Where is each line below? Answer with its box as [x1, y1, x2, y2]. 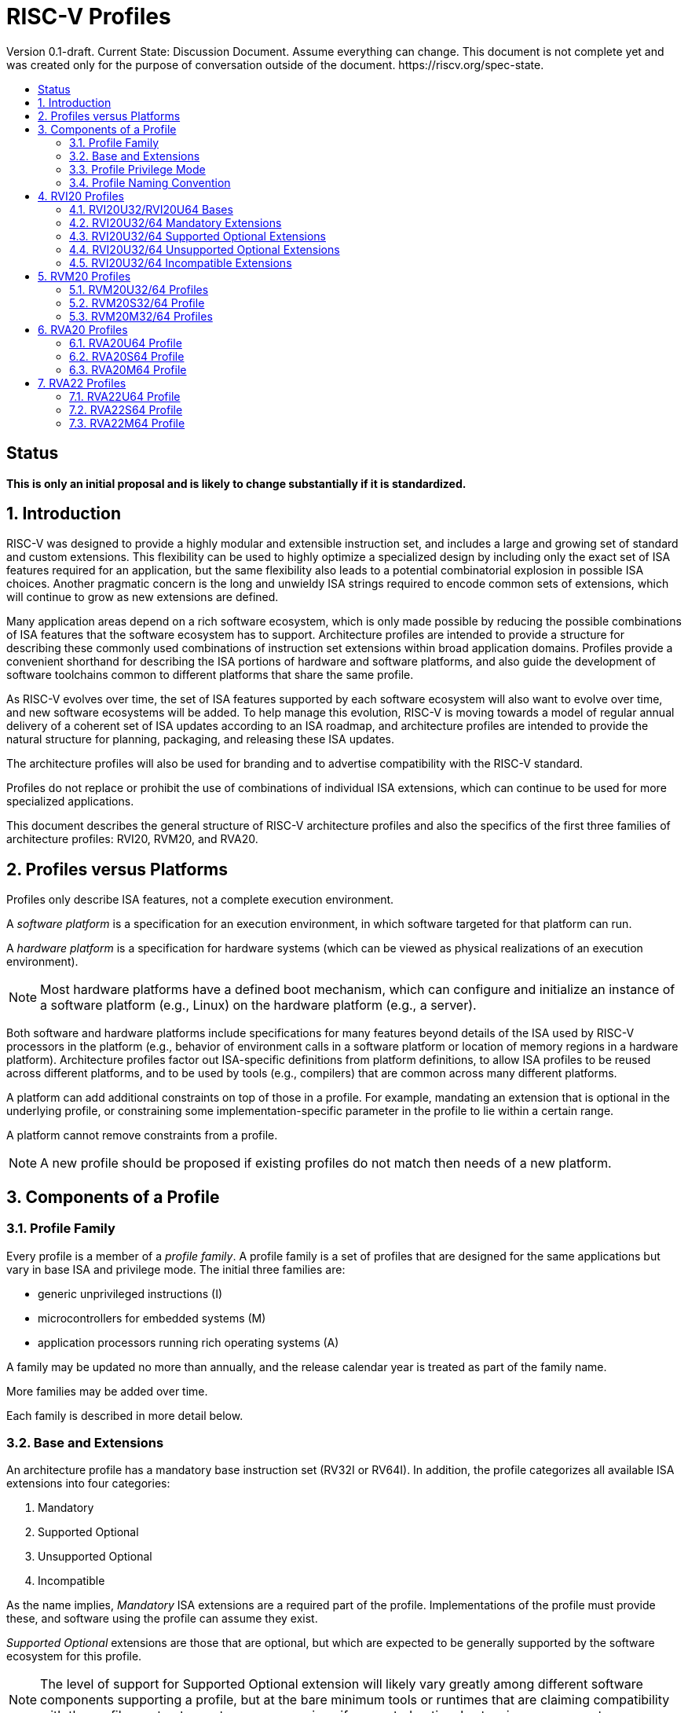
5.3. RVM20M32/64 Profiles [69, 309, 213, 323]
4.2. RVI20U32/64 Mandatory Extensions [69, 215, 282, 229]
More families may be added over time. [6, 1384, 208, 1398]
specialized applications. [6, 794, 134, 809]
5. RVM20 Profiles [38, 269, 131, 283]
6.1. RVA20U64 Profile [69, 336, 182, 350]
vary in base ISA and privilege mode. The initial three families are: [6, 1262, 346, 1276]
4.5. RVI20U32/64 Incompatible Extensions [69, 255, 292, 270]
